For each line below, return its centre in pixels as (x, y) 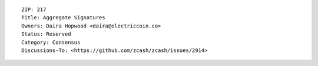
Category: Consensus (51, 42)
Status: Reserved (46, 34)
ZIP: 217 (34, 10)
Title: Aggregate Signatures (63, 18)
